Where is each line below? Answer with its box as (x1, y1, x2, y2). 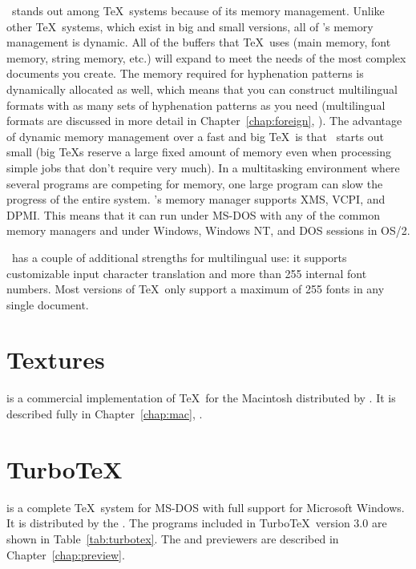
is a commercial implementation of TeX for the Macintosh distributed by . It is (6, 389, 396, 406)
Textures (6, 343, 105, 376)
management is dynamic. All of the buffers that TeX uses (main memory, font (6, 34, 391, 50)
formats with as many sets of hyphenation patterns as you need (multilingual (6, 96, 386, 113)
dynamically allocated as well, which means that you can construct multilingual (6, 80, 398, 97)
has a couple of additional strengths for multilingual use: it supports (11, 248, 347, 265)
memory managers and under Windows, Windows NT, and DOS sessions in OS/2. (6, 222, 410, 239)
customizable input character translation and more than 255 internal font (6, 264, 367, 281)
